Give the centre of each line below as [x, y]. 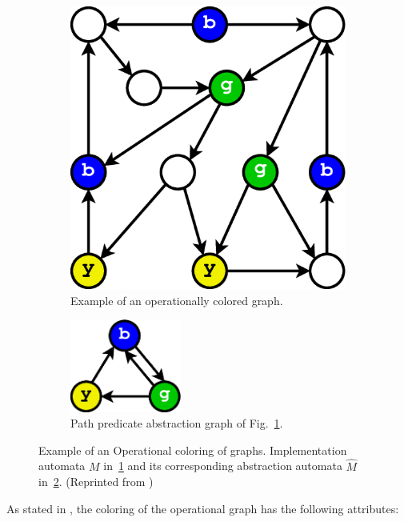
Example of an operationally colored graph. [177, 300]
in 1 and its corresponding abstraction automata [223, 466]
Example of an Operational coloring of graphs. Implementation [193, 450]
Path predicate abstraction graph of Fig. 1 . [177, 423]
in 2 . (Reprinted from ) [96, 482]
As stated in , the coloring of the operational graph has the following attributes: [203, 508]
